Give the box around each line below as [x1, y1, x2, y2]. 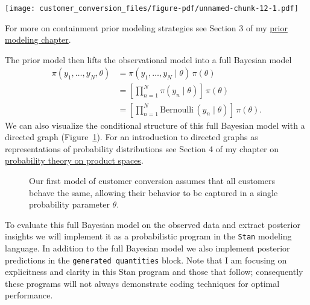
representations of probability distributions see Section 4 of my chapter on [5, 142, 279, 155]
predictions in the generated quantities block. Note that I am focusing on [5, 253, 287, 266]
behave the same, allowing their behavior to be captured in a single [29, 186, 278, 199]
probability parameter [29, 198, 110, 211]
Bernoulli [160, 105, 194, 114]
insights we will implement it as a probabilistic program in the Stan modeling [5, 230, 292, 242]
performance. [5, 289, 53, 301]
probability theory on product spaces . [5, 154, 144, 167]
